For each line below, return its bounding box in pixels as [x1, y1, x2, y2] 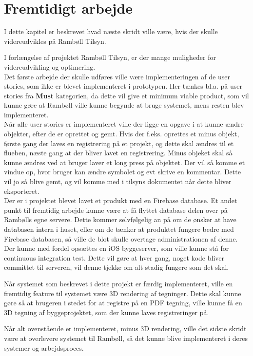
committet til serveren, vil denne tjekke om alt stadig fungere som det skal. [4, 262, 229, 272]
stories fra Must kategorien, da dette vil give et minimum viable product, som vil [4, 90, 249, 100]
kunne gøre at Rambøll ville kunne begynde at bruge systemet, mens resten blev [4, 100, 244, 110]
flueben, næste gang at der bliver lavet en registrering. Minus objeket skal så [4, 148, 233, 158]
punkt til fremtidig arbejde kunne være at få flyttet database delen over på [4, 205, 228, 215]
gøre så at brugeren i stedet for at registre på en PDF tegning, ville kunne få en [4, 298, 242, 308]
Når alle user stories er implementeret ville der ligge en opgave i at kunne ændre [4, 119, 244, 129]
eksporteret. [4, 186, 39, 196]
